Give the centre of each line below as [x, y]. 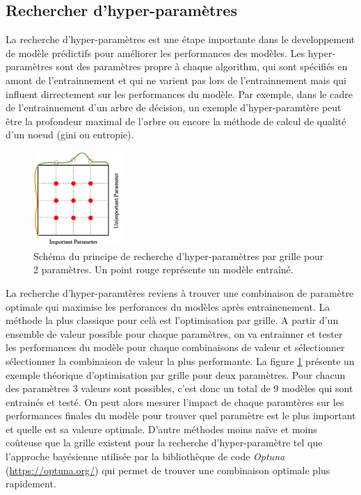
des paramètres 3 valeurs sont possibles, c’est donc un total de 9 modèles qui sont [179, 388]
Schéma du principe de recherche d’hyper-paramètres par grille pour [179, 255]
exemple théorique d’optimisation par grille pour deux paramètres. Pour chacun [176, 374]
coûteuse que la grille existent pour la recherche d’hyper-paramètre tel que [164, 443]
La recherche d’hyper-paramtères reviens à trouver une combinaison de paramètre [180, 292]
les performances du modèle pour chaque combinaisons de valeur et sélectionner [175, 347]
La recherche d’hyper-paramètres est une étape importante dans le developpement [180, 39]
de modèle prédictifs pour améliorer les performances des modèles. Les [155, 52]
